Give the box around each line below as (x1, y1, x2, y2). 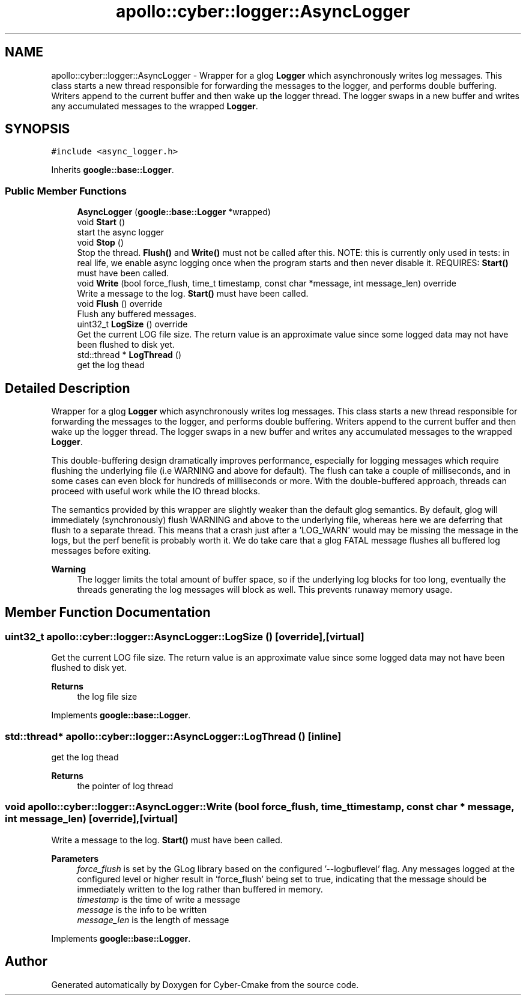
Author (5, 954, 47, 969)
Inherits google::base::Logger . (51, 165, 174, 175)
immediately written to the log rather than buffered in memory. (77, 883, 323, 894)
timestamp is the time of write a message (77, 894, 240, 905)
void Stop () (77, 237, 124, 248)
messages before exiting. (51, 545, 151, 556)
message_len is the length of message (77, 914, 229, 925)
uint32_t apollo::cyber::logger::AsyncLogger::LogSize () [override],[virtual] (5, 630, 364, 643)
